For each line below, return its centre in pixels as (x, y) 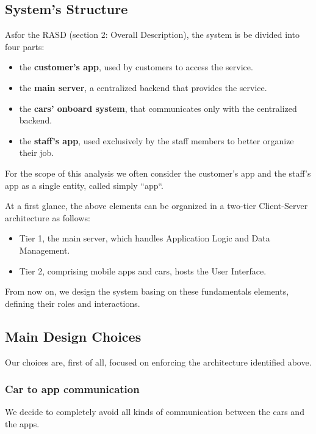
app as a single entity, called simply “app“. (84, 185)
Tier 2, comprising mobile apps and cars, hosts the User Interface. (143, 270)
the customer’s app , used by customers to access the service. (136, 67)
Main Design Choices (73, 336)
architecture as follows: (48, 217)
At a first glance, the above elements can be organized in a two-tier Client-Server (156, 206)
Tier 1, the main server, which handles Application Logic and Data (145, 238)
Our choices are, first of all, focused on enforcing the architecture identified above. (158, 362)
